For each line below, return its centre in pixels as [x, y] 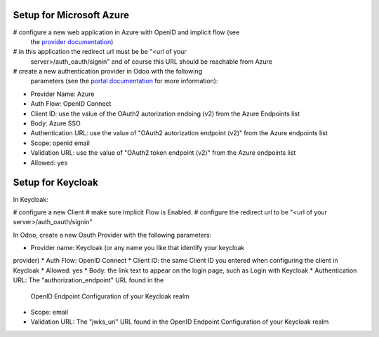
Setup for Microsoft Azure [71, 15]
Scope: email [49, 312]
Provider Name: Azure [62, 94]
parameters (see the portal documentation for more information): [124, 81]
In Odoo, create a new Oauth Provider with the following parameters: [112, 235]
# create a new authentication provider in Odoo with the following [108, 71]
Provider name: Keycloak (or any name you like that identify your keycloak [138, 248]
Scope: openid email [60, 143]
